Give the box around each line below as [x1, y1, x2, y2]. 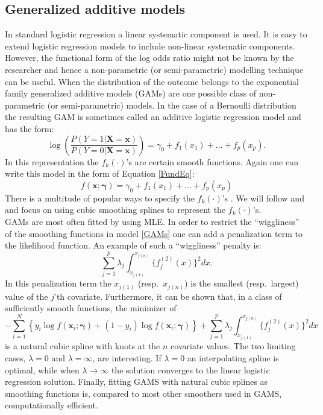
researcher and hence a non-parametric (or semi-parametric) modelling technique [5, 63, 304, 75]
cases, [5, 351, 26, 364]
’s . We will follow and [222, 191, 304, 204]
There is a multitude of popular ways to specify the [5, 191, 195, 204]
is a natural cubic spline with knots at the [5, 340, 160, 352]
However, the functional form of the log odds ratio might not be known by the [5, 51, 294, 64]
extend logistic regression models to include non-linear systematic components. [5, 39, 295, 52]
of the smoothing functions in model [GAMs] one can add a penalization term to [5, 227, 303, 239]
